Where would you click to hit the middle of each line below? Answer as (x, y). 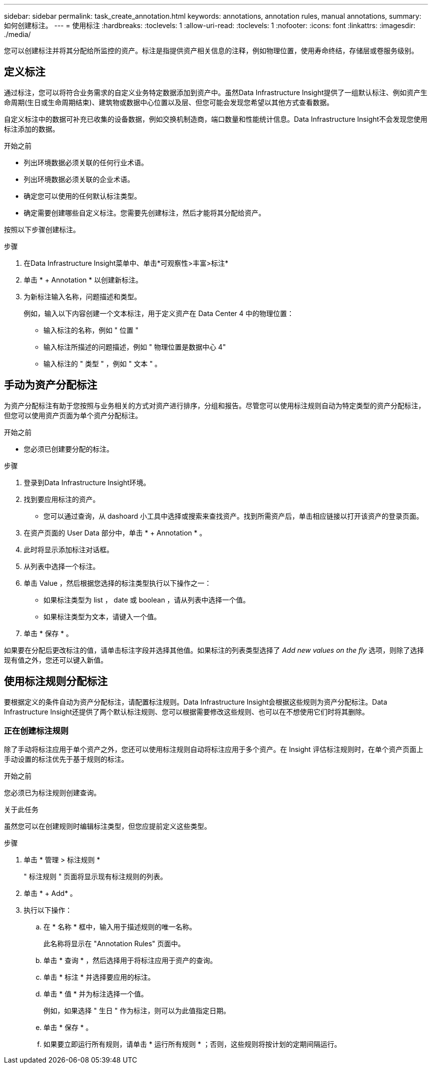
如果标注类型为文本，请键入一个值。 (102, 616)
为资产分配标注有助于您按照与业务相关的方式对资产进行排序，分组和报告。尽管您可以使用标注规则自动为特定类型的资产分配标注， (215, 405)
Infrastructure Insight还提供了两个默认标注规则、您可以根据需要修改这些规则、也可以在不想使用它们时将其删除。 (187, 712)
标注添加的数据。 (32, 129)
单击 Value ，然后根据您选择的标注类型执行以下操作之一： (118, 583)
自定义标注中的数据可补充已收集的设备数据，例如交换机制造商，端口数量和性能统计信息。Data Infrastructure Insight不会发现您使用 (216, 119)
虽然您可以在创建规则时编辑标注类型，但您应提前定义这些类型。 (108, 826)
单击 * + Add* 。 (50, 893)
